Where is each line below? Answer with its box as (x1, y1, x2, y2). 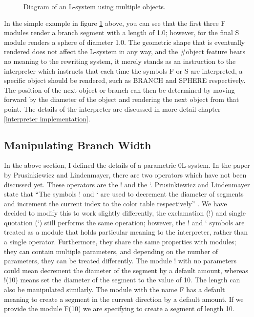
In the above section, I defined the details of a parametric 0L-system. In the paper (4, 160, 250, 170)
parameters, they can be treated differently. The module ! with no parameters (4, 256, 236, 266)
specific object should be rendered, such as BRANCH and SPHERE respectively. (4, 75, 246, 85)
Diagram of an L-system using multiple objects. (23, 1, 166, 11)
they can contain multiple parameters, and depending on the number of (4, 246, 218, 256)
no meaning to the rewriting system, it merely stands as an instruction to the (4, 56, 236, 66)
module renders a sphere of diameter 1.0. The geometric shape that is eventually (4, 37, 245, 47)
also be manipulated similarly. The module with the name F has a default (4, 284, 225, 295)
